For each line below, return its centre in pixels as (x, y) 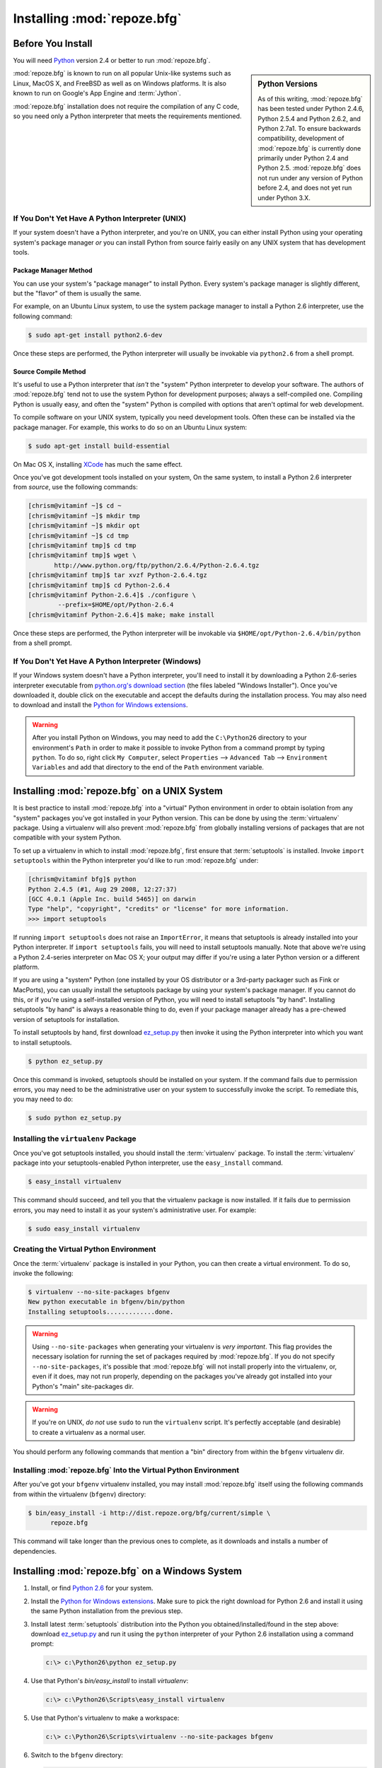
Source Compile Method (50, 371)
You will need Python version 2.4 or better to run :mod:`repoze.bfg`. (112, 61)
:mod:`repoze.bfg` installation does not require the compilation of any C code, (126, 106)
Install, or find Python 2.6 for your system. (92, 1588)
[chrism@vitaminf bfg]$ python (82, 879)
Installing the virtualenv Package (75, 1139)
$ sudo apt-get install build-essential (99, 446)
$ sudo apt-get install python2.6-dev (95, 335)
